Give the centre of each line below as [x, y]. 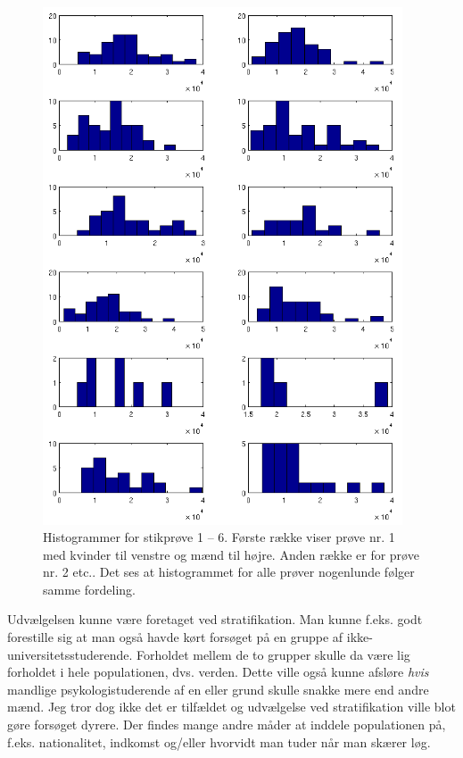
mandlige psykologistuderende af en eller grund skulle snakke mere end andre [218, 689]
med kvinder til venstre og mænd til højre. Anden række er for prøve [231, 554]
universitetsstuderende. [70, 654]
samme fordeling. [89, 589]
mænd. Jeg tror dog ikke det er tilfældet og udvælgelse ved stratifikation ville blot [231, 707]
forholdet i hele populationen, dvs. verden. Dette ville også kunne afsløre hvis [218, 672]
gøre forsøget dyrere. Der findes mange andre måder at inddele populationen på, [227, 725]
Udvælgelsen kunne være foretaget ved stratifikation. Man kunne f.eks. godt [215, 619]
